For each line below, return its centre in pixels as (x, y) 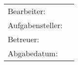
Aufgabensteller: (35, 25)
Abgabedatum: (33, 53)
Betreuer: (23, 39)
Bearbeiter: (27, 11)
